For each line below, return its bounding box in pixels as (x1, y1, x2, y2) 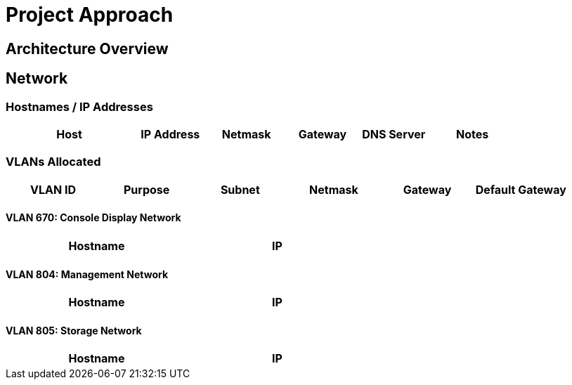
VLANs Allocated (6, 155, 101, 169)
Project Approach (6, 3, 174, 27)
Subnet (220, 182, 260, 197)
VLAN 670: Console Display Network (6, 211, 181, 224)
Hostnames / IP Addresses (6, 99, 153, 114)
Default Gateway (475, 182, 566, 197)
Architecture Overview (6, 39, 169, 58)
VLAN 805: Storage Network (6, 324, 142, 337)
